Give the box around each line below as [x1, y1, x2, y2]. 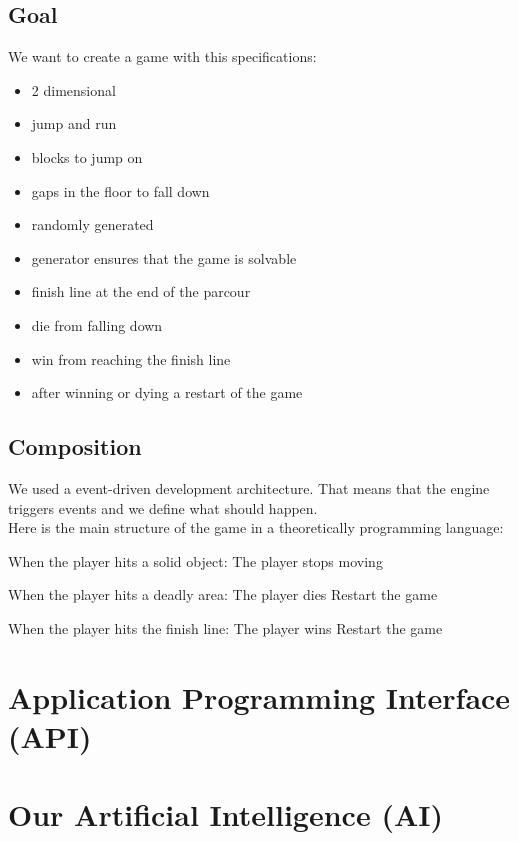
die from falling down [31, 314, 163, 335]
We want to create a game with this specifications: [8, 46, 317, 67]
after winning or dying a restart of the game [31, 382, 303, 403]
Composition [8, 431, 142, 462]
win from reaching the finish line [31, 348, 231, 369]
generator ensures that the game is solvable [31, 247, 297, 268]
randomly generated [31, 214, 154, 235]
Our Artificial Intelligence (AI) [8, 794, 443, 835]
